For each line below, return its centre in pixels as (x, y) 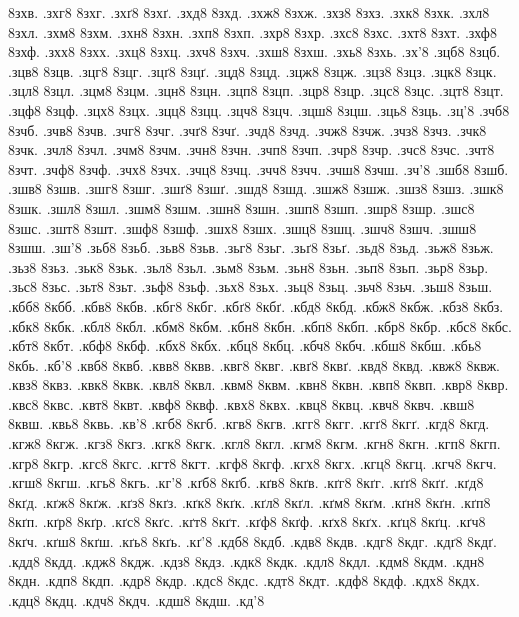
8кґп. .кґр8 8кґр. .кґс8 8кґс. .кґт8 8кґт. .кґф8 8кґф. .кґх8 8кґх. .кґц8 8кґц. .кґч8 (247, 521)
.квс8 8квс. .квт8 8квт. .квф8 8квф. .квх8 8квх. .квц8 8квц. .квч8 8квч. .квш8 (241, 403)
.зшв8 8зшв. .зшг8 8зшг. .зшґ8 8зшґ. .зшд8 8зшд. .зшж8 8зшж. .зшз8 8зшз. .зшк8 (256, 188)
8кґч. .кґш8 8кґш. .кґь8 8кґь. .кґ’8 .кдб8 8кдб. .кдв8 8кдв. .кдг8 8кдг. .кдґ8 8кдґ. (252, 541)
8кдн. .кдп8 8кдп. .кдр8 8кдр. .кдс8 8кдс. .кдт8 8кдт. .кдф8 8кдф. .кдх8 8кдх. (244, 580)
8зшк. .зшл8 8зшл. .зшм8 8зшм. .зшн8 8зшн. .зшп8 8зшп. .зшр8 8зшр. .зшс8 (241, 207)
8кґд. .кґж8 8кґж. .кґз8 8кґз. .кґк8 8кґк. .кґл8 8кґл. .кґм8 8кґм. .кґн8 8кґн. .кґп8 (249, 501)
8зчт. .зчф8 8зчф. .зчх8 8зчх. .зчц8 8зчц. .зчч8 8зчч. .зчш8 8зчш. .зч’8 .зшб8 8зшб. (258, 168)
